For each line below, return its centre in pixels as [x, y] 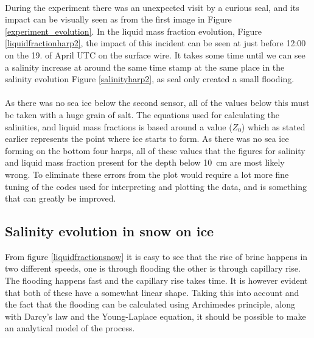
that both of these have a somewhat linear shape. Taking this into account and [152, 292]
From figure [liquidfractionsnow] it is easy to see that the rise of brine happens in [156, 256]
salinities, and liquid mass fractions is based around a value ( [119, 126]
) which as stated [273, 126]
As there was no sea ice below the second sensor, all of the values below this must [157, 103]
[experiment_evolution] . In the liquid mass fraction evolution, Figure [134, 31]
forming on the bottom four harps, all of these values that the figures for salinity [155, 150]
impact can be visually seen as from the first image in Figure [118, 19]
